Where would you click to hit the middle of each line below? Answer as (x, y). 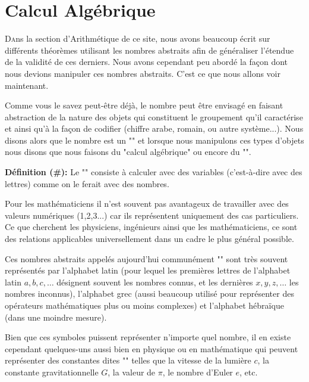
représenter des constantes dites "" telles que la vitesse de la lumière (128, 360)
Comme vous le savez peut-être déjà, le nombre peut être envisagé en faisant (144, 105)
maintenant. (27, 85)
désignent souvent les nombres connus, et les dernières (155, 282)
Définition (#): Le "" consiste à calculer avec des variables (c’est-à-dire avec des (154, 172)
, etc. (249, 372)
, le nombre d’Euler (198, 372)
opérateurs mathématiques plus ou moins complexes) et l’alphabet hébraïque (144, 305)
